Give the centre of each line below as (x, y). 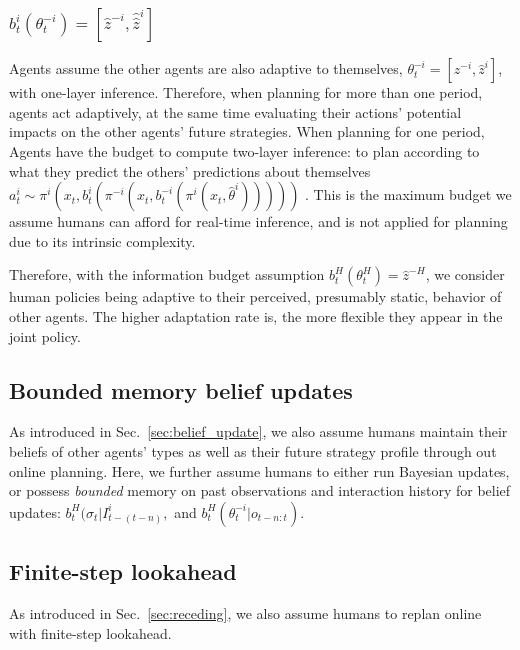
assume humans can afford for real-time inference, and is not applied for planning (258, 221)
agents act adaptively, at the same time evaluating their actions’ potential (235, 111)
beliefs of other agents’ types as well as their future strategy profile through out (253, 451)
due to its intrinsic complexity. (102, 240)
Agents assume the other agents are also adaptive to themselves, (206, 68)
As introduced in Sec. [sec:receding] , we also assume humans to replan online (245, 613)
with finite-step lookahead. (90, 632)
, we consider (465, 274)
